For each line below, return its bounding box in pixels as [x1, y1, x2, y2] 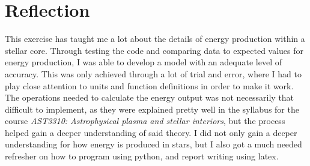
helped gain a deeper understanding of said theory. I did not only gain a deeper [5, 126, 297, 138]
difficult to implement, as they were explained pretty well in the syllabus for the [5, 102, 299, 115]
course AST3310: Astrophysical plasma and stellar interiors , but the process [5, 114, 285, 127]
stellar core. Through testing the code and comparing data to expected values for [5, 44, 304, 56]
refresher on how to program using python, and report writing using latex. [5, 150, 279, 162]
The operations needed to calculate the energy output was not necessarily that [5, 91, 294, 104]
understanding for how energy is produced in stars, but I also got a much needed [5, 138, 302, 150]
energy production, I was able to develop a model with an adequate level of [5, 56, 282, 68]
